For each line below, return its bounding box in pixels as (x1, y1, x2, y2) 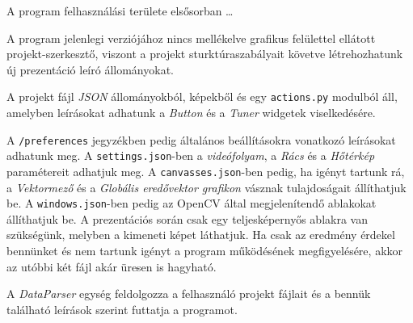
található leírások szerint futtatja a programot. (6, 300, 238, 317)
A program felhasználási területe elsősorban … (6, 2, 234, 19)
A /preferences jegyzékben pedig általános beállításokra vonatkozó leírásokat (6, 131, 396, 148)
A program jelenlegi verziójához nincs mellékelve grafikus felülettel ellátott (6, 29, 376, 46)
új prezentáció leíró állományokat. (6, 61, 174, 78)
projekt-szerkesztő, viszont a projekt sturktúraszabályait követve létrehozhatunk (6, 45, 403, 62)
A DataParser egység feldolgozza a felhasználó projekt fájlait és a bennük (6, 285, 371, 302)
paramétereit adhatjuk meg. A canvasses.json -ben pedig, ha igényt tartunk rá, (6, 162, 405, 179)
